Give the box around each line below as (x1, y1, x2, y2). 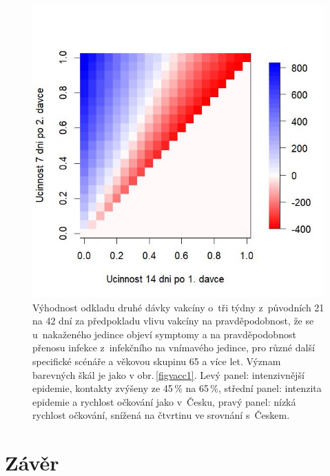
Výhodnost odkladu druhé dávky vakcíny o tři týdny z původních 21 (32, 300, 324, 314)
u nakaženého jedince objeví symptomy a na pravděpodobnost (32, 327, 296, 341)
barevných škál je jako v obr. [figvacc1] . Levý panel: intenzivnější (32, 367, 305, 382)
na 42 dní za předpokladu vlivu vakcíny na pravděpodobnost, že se (32, 313, 314, 328)
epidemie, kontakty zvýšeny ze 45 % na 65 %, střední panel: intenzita (32, 381, 322, 395)
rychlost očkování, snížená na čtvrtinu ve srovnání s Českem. (32, 408, 290, 422)
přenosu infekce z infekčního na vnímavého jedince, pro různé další (32, 340, 315, 355)
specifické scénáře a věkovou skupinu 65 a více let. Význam (32, 353, 281, 368)
